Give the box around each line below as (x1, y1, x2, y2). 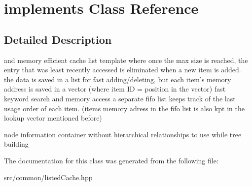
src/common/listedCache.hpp (4, 172, 93, 182)
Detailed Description (4, 31, 112, 47)
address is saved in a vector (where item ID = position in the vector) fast (4, 84, 226, 94)
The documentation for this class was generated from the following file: (4, 155, 218, 165)
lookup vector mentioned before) (4, 113, 102, 123)
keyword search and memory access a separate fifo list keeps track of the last (4, 93, 236, 103)
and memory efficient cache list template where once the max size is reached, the (4, 55, 248, 65)
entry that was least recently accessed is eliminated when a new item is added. (4, 64, 241, 75)
